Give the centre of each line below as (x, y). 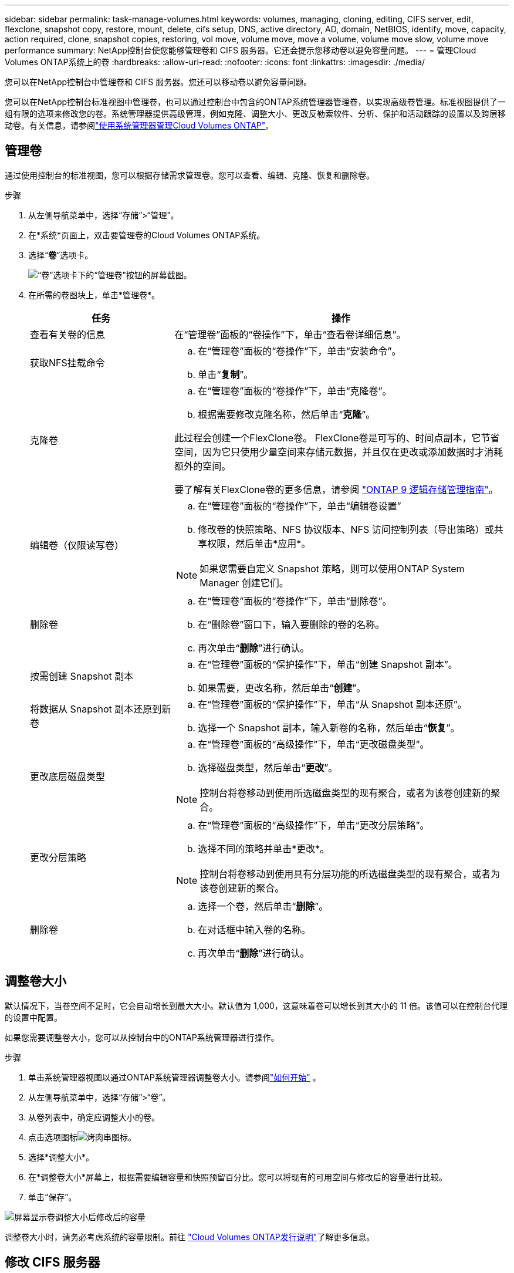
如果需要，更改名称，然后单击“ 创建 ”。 (282, 688)
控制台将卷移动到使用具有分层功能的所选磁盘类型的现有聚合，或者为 (350, 874)
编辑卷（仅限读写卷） (77, 545)
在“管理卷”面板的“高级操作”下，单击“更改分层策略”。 (314, 825)
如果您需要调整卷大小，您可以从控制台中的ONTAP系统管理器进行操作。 (142, 1037)
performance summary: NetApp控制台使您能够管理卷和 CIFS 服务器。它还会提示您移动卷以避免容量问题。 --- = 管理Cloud (241, 50)
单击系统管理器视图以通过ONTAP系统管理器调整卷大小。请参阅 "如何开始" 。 (175, 1077)
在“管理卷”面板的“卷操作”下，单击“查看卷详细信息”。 (290, 334)
